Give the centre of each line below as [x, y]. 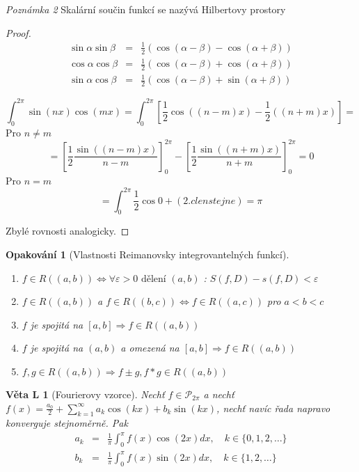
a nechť [219, 394]
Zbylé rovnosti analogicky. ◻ [67, 231]
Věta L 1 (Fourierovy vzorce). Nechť [85, 394]
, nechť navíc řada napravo [273, 408]
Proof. [18, 32]
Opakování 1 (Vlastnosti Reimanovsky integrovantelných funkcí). [147, 254]
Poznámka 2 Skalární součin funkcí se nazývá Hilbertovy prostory [146, 9]
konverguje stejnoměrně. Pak [67, 423]
